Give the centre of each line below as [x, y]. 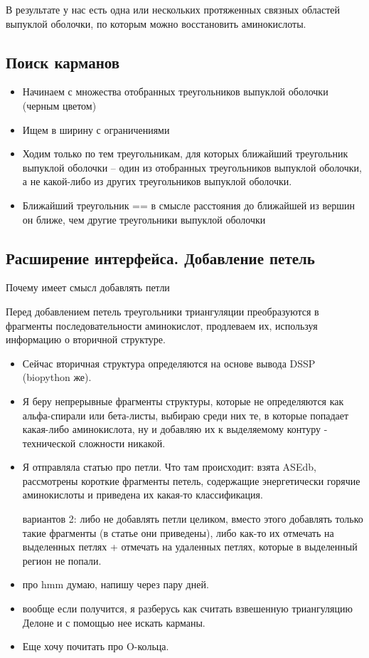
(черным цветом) [59, 105]
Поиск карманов [63, 62]
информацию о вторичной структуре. [86, 339]
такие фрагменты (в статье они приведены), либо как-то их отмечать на [178, 532]
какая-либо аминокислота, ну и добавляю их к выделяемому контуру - [175, 429]
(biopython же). [57, 377]
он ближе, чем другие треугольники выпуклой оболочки [144, 219]
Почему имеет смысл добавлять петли [88, 287]
